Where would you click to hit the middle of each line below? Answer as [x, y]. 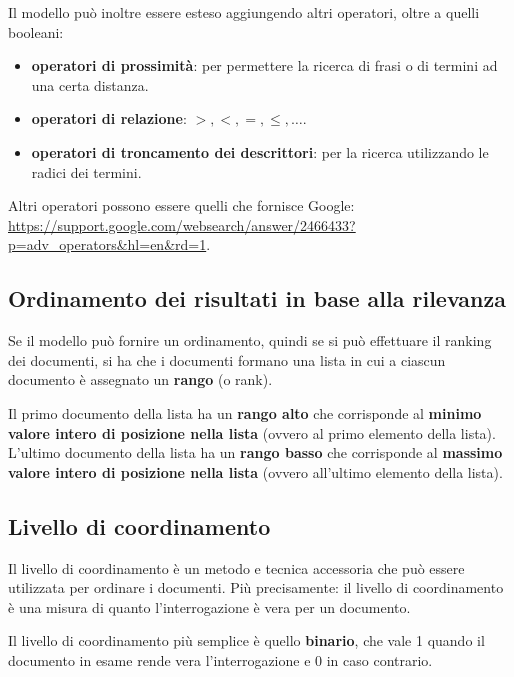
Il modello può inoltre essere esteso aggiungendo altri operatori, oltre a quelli [244, 12]
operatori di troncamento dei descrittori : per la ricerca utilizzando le [260, 151]
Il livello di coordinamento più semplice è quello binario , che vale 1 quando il [246, 640]
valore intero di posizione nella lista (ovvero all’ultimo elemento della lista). [255, 471]
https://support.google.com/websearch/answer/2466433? [182, 224]
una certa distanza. [90, 84]
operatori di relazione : [109, 118]
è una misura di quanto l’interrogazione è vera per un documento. [209, 606]
